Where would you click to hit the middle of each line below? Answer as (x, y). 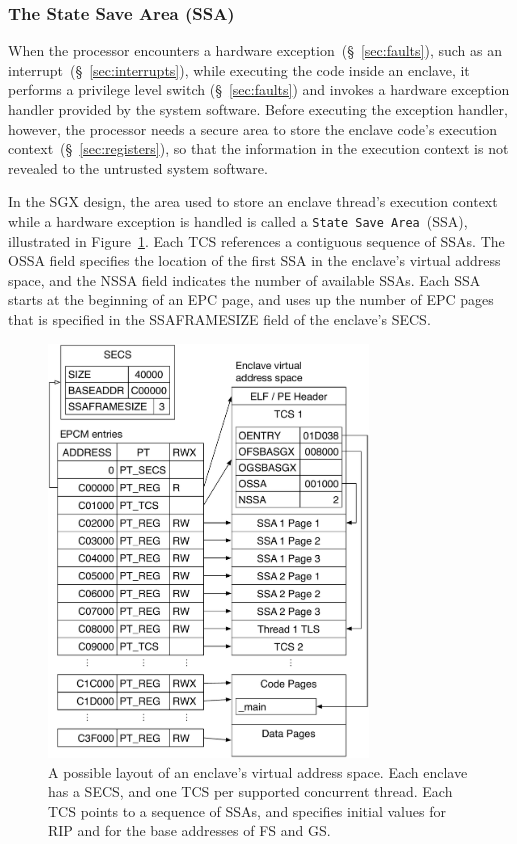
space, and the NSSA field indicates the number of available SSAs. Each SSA (244, 279)
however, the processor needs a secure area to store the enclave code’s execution (253, 128)
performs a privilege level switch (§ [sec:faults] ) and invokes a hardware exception (259, 89)
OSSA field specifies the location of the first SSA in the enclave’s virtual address (254, 260)
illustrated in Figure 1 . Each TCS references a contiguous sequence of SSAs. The (256, 240)
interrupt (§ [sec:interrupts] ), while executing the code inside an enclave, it (239, 69)
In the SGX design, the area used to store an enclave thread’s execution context (253, 201)
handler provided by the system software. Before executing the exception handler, (258, 109)
